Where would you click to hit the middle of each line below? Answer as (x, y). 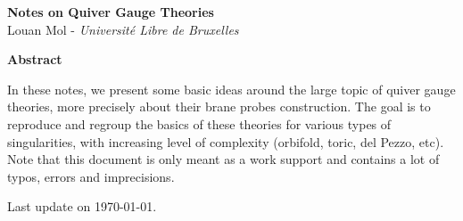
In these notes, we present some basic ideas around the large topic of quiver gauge (231, 89)
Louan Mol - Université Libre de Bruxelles (123, 29)
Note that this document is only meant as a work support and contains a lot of (223, 159)
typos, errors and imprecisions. (91, 176)
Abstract (35, 59)
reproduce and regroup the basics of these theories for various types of (199, 123)
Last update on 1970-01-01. (82, 206)
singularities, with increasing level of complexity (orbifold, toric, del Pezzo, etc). (226, 141)
